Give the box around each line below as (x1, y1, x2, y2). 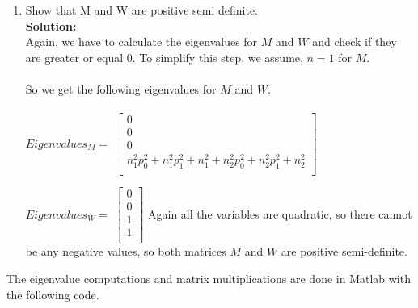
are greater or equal (25, 48, 124, 65)
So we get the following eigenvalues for (25, 80, 217, 97)
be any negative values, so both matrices (25, 243, 226, 260)
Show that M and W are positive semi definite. (25, 2, 258, 18)
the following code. (6, 285, 99, 302)
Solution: (25, 17, 77, 34)
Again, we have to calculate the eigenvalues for (25, 33, 258, 50)
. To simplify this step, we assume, (132, 48, 303, 65)
